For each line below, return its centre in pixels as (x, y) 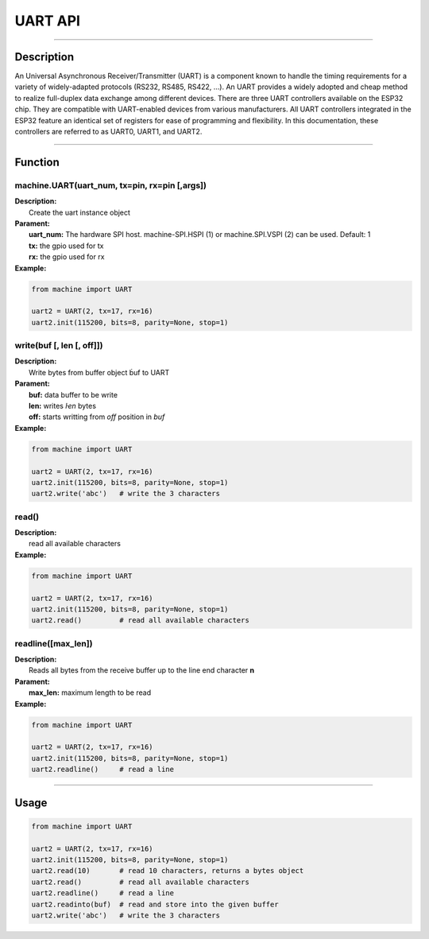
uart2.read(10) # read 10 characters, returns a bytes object (168, 871)
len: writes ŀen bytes (63, 405)
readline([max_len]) (54, 643)
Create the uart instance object (80, 212)
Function (37, 162)
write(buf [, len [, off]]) (59, 346)
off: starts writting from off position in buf (97, 417)
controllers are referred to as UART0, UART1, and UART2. (108, 132)
